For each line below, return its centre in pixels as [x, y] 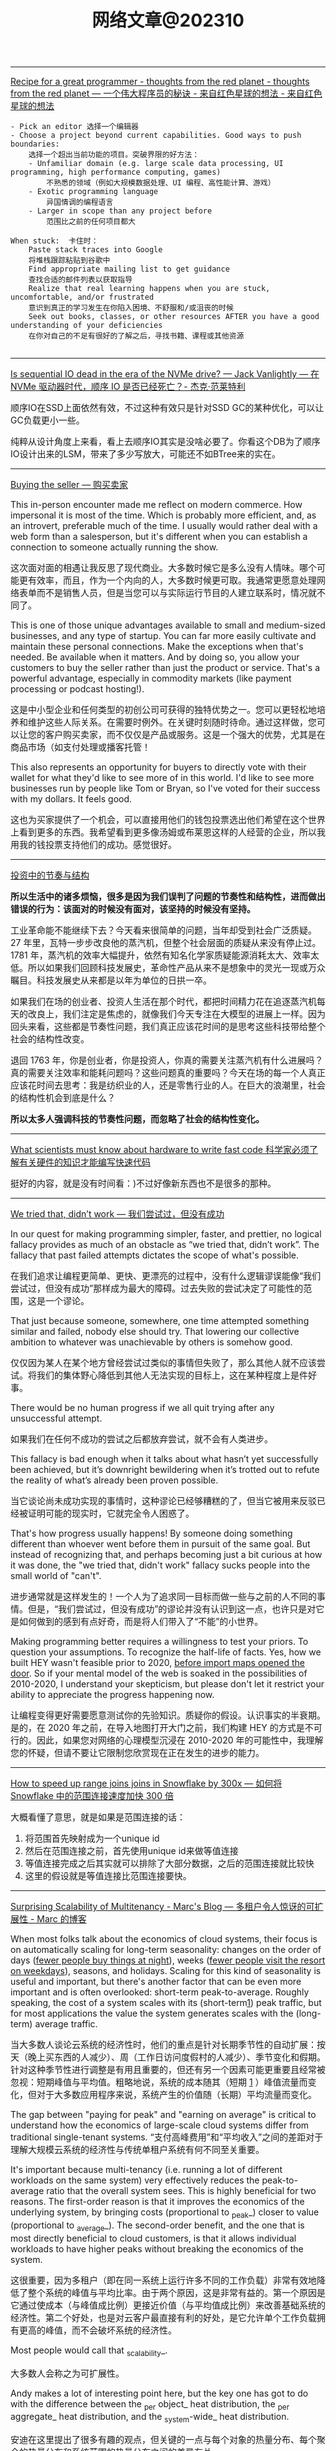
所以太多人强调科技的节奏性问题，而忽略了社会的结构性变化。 [137, 1119]
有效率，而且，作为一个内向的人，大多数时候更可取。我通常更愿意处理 [172, 580]
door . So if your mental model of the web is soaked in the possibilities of [159, 1673]
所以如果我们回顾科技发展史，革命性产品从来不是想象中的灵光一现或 [167, 968]
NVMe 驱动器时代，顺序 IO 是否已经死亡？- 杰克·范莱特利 [128, 387]
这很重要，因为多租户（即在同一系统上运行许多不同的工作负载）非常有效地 [163, 2280]
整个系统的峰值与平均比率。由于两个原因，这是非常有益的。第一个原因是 [176, 2292]
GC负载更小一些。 [47, 420]
